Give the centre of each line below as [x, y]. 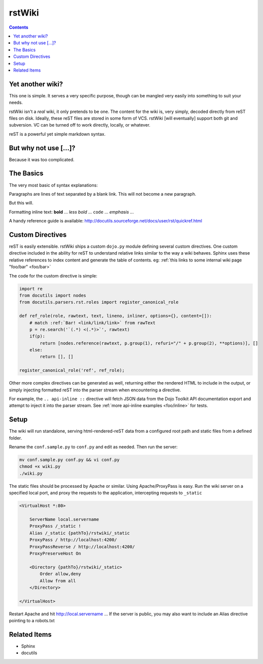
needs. [16, 103]
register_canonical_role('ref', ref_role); [72, 370]
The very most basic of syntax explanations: [53, 185]
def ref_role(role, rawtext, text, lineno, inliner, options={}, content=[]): [115, 316]
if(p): [37, 336]
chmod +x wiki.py [40, 467]
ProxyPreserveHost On [55, 553]
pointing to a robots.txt [32, 621]
